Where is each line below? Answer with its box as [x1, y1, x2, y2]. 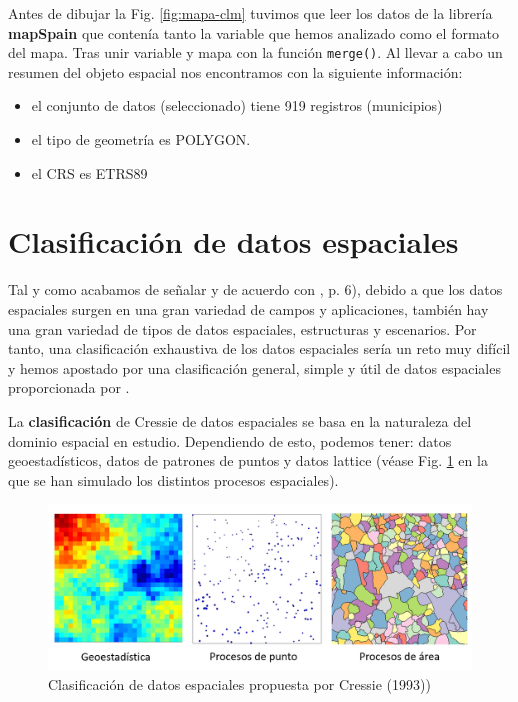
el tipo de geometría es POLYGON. [31, 129, 251, 150]
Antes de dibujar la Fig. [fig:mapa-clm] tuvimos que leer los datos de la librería [8, 3, 493, 23]
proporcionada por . [8, 377, 130, 398]
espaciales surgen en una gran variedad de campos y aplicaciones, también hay [8, 298, 489, 319]
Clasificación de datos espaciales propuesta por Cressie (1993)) [48, 673, 431, 694]
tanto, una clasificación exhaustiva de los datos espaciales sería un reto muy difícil [8, 338, 511, 359]
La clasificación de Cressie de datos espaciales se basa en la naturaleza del [8, 410, 472, 431]
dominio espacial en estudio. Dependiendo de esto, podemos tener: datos [8, 430, 452, 451]
